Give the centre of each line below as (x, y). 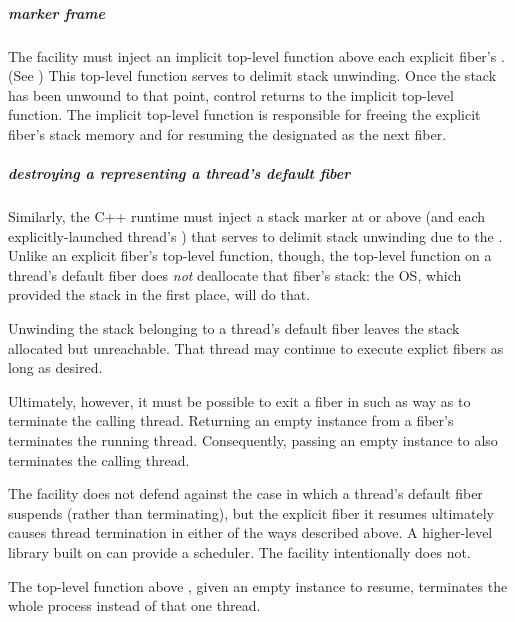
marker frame (56, 12)
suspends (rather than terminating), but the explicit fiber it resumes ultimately (251, 512)
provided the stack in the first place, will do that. (159, 294)
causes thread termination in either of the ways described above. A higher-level (250, 532)
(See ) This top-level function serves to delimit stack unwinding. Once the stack (252, 75)
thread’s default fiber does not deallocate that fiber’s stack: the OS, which (235, 274)
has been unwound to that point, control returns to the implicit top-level (231, 94)
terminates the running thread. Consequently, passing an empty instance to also (253, 440)
